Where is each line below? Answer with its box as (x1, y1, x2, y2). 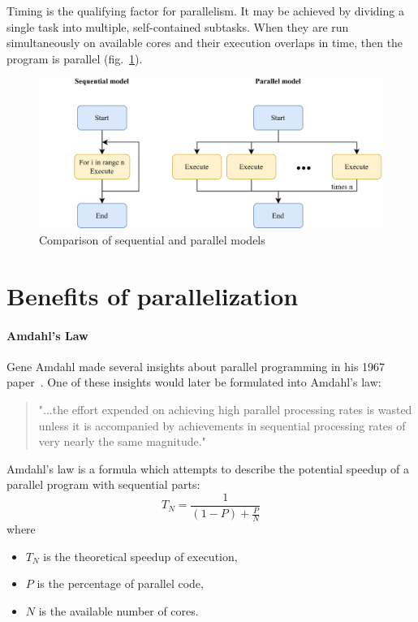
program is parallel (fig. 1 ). (6, 50, 143, 67)
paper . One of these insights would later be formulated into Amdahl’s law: (6, 374, 381, 391)
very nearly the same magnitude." (38, 433, 206, 450)
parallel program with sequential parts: (6, 476, 200, 493)
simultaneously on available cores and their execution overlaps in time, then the (6, 34, 403, 51)
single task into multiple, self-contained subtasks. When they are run (6, 18, 349, 35)
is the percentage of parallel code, (37, 575, 204, 592)
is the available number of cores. (38, 603, 199, 619)
